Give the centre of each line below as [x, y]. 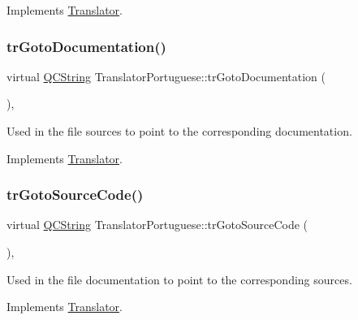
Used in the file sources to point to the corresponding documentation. [179, 131]
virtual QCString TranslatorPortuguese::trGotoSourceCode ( [157, 225]
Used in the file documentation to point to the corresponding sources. [179, 279]
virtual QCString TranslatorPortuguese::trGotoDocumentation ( [166, 76]
